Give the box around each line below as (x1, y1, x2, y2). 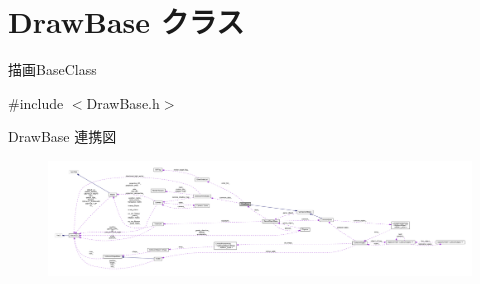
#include (8, 92, 64, 113)
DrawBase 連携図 (8, 126, 117, 147)
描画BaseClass (8, 59, 97, 80)
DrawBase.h (86, 92, 160, 113)
